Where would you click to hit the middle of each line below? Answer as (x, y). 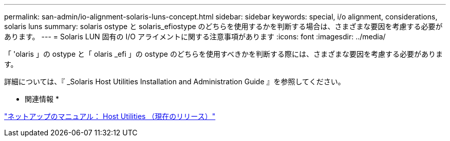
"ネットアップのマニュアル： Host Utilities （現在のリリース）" (110, 116)
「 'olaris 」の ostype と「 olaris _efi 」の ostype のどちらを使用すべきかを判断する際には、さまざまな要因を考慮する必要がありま (223, 54)
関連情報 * (42, 99)
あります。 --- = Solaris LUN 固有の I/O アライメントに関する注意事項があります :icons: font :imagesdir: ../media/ (195, 37)
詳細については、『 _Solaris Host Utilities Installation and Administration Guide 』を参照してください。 (175, 81)
